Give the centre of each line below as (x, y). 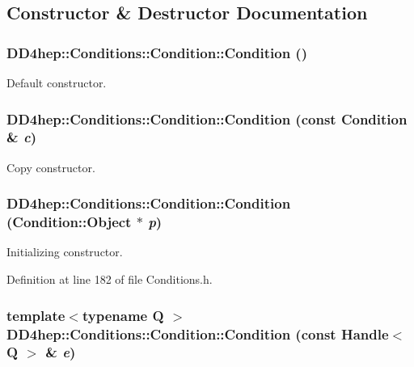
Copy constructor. (51, 167)
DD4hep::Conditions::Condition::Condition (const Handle (198, 333)
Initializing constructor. (65, 252)
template (36, 315)
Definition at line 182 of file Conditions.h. (110, 279)
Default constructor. (57, 82)
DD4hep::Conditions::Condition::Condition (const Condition (207, 118)
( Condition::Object (69, 222)
